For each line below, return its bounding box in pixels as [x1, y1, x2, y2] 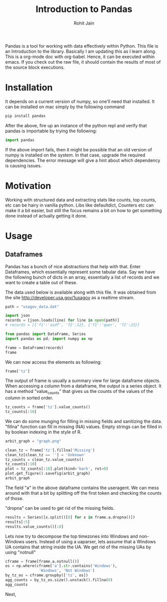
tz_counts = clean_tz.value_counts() [5, 457, 84, 462]
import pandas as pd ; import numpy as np [5, 336, 93, 341]
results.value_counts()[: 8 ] [5, 524, 64, 529]
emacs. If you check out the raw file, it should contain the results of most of [5, 59, 161, 65]
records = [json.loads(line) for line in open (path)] [5, 318, 120, 323]
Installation [5, 82, 53, 93]
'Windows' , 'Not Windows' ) [38, 568, 95, 573]
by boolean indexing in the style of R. [5, 429, 81, 435]
